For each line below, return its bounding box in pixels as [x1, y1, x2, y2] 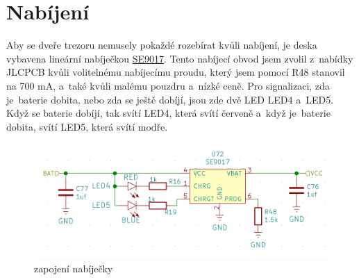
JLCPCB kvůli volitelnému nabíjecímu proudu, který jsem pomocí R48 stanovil [6, 65, 345, 79]
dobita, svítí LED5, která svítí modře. [6, 119, 168, 133]
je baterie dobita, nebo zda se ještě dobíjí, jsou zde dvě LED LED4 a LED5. [6, 92, 334, 106]
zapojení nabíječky [34, 261, 113, 276]
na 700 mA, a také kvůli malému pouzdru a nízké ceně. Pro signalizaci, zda [6, 78, 330, 92]
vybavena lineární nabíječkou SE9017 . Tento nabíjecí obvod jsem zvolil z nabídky [6, 51, 353, 65]
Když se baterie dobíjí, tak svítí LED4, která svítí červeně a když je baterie [6, 106, 331, 120]
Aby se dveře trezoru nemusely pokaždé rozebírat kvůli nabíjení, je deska [6, 38, 317, 52]
